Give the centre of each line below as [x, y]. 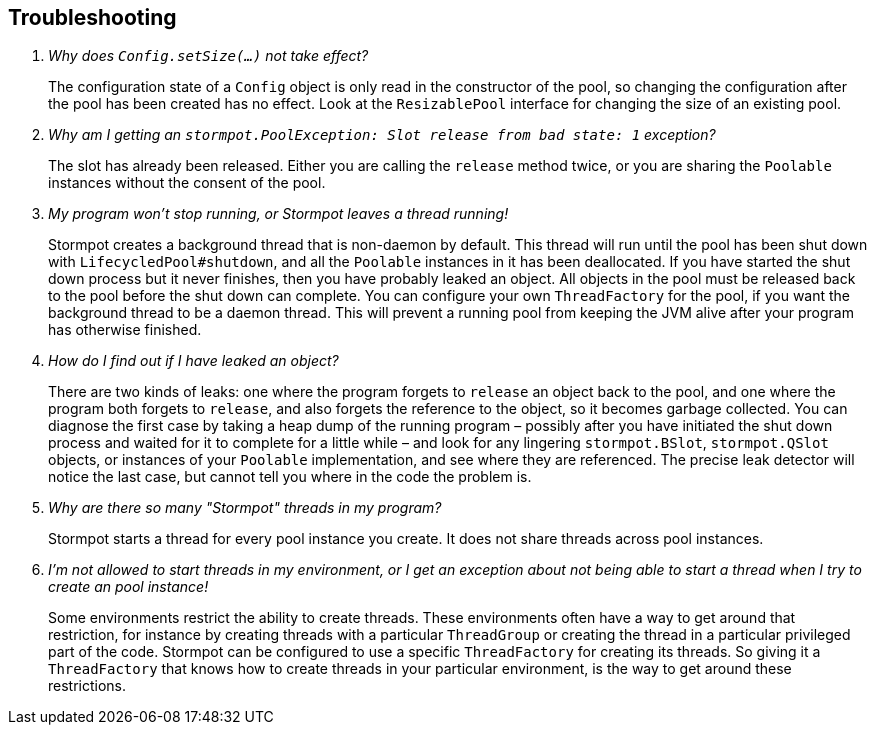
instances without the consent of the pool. [187, 183]
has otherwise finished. [125, 330]
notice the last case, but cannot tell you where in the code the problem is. [290, 477]
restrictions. [87, 686]
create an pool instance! [128, 587]
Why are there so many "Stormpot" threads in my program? [245, 508]
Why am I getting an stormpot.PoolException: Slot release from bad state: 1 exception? [382, 135]
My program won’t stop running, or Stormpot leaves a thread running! [278, 214]
